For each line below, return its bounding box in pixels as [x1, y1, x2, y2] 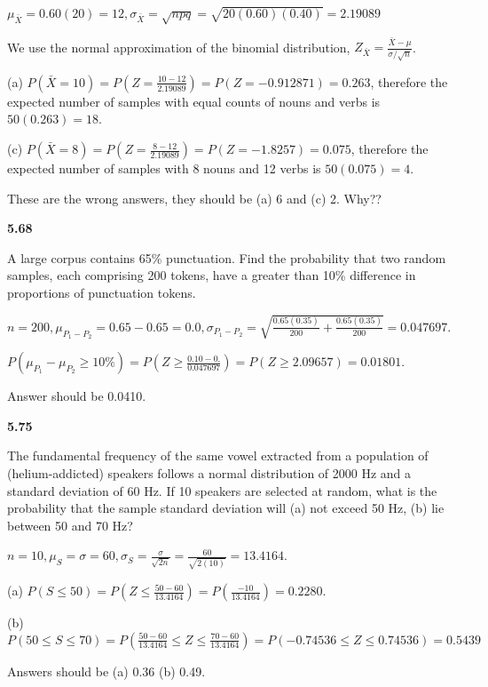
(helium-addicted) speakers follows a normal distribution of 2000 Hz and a [7, 463, 412, 482]
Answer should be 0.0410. [7, 387, 146, 405]
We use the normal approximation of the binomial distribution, [7, 37, 350, 56]
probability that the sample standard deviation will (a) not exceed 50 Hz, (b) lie [7, 499, 445, 517]
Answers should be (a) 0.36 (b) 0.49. [7, 661, 206, 680]
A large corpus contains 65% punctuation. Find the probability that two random [7, 248, 446, 267]
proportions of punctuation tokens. [7, 284, 196, 302]
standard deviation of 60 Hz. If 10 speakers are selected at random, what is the [7, 481, 437, 499]
